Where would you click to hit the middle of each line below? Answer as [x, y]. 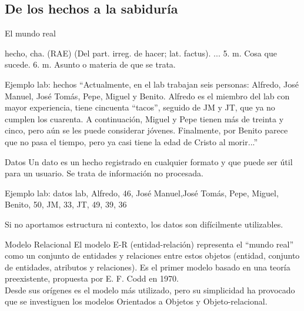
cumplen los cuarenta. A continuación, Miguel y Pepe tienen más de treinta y [144, 118]
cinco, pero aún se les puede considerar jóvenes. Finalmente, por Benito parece [146, 130]
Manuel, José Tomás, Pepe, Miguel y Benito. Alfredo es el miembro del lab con [147, 96]
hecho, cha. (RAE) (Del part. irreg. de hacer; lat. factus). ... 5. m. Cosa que [141, 53]
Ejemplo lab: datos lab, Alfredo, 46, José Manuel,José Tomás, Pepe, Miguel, [142, 193]
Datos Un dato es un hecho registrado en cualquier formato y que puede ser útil [149, 161]
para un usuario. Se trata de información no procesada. [104, 173]
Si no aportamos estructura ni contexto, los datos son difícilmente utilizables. [144, 224]
